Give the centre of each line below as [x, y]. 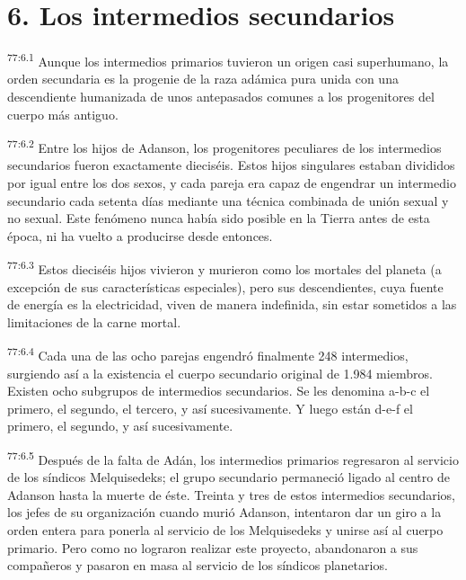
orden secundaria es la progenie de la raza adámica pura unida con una [203, 79]
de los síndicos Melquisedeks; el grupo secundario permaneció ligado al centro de [229, 477]
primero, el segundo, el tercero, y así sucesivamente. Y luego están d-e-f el [210, 408]
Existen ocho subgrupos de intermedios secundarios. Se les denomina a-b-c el [219, 391]
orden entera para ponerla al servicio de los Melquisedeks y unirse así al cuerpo [225, 530]
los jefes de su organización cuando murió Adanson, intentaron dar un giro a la [224, 512]
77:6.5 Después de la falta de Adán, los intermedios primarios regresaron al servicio [233, 458]
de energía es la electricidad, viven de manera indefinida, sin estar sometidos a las [232, 304]
